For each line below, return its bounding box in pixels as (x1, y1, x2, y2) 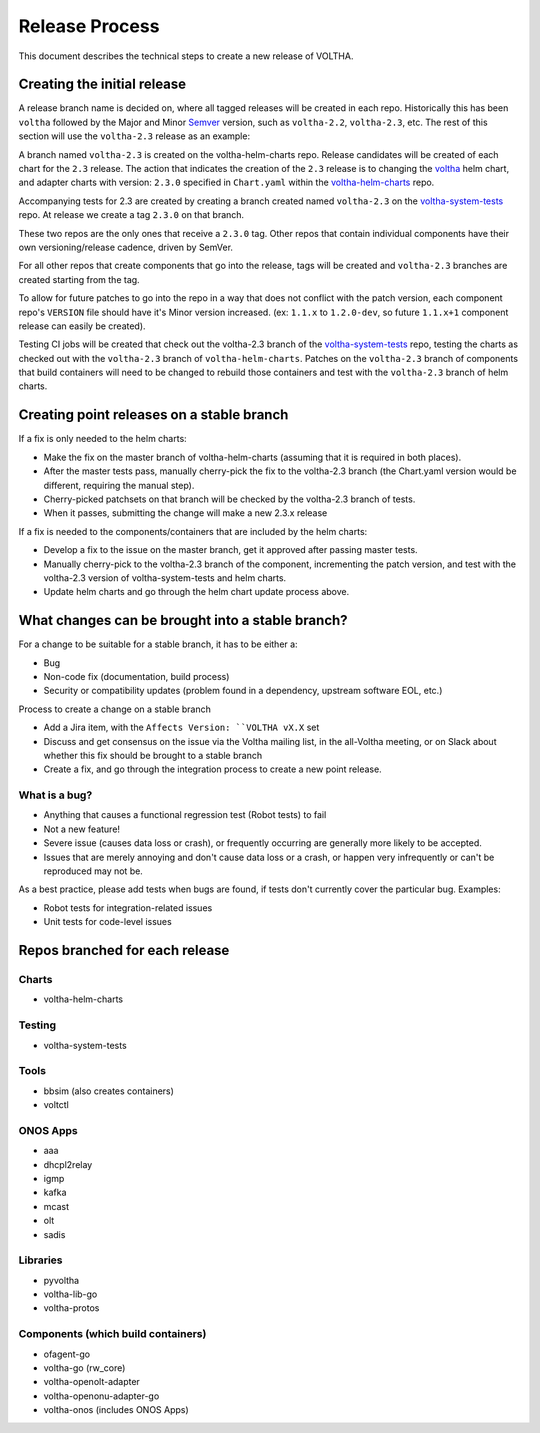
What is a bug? (18, 788, 93, 802)
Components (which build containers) (18, 1327, 207, 1341)
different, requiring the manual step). (43, 479, 195, 491)
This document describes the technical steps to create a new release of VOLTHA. (18, 50, 354, 62)
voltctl (43, 1099, 69, 1111)
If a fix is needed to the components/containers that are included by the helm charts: (18, 525, 368, 537)
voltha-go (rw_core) (43, 1361, 126, 1374)
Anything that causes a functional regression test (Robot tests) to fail (43, 809, 327, 821)
